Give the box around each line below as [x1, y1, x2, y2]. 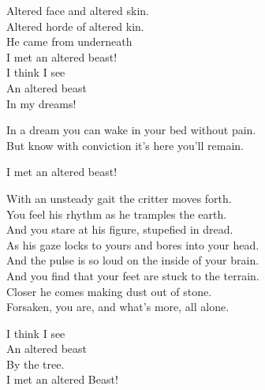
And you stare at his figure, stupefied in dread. [6, 221, 233, 238]
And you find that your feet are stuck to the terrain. [6, 267, 259, 283]
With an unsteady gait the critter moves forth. [6, 189, 232, 206]
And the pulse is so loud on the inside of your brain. [6, 252, 259, 268]
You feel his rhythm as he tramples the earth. [6, 205, 227, 222]
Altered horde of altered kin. [6, 17, 144, 34]
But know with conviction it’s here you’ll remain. [6, 137, 244, 153]
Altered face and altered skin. [6, 2, 149, 18]
